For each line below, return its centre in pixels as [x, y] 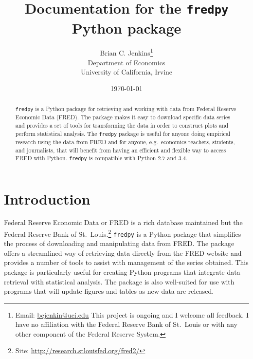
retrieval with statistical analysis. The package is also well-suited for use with [119, 281]
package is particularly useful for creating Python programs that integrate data [122, 272]
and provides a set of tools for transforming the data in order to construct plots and [122, 125]
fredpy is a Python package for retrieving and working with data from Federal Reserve [126, 109]
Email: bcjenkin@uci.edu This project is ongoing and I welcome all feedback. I [132, 314]
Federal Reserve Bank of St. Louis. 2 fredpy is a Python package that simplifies [123, 233]
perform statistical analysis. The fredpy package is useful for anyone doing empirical [123, 133]
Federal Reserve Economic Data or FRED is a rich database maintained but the [123, 222]
